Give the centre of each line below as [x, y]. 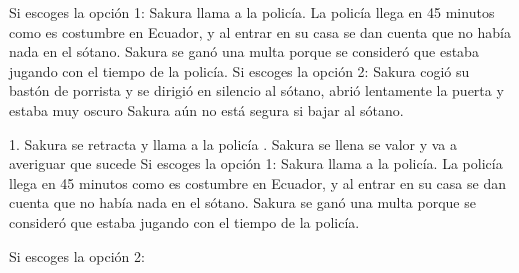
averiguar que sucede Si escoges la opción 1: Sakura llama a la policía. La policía [256, 163]
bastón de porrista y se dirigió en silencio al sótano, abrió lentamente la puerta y [256, 90]
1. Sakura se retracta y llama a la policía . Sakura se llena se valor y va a [233, 143]
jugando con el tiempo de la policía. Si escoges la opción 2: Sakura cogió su [239, 70]
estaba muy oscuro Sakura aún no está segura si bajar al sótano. [206, 109]
